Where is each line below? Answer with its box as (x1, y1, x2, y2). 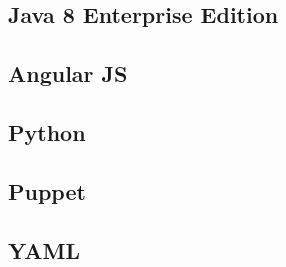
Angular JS (8, 58, 128, 89)
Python (8, 116, 86, 147)
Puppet (8, 175, 86, 206)
